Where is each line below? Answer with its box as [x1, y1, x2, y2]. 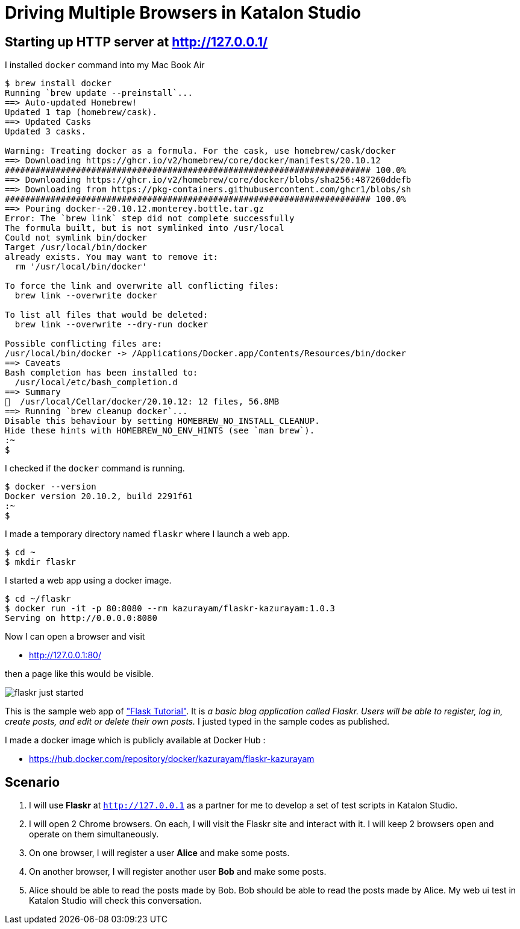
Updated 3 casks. [5, 127, 86, 137]
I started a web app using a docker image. [5, 575, 172, 586]
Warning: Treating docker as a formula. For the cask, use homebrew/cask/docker [5, 146, 396, 156]
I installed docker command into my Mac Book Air [5, 60, 205, 71]
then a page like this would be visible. [5, 669, 154, 679]
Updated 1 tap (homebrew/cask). [5, 107, 157, 118]
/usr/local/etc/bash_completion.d [14, 377, 178, 388]
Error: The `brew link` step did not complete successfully [5, 213, 295, 224]
